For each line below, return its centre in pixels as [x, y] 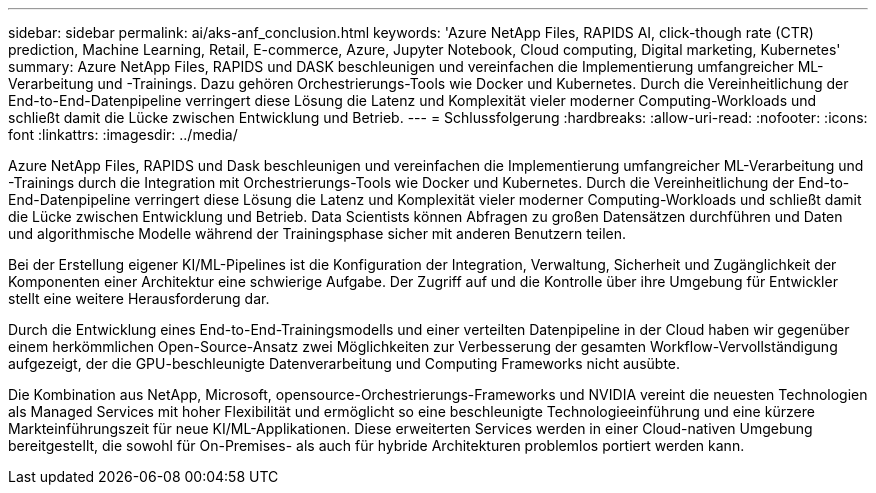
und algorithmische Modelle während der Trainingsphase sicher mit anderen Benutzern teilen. [317, 233]
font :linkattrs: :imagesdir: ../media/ [123, 134]
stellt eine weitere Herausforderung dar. [139, 298]
